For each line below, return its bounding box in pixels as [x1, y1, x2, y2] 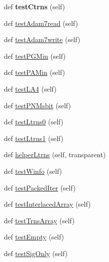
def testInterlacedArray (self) [4, 199, 91, 209]
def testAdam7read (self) [4, 18, 78, 28]
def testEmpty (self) [4, 232, 64, 242]
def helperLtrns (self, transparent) [4, 149, 106, 160]
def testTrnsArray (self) [4, 215, 75, 225]
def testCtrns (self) [4, 1, 65, 11]
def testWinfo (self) [4, 166, 62, 176]
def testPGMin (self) [4, 50, 66, 61]
